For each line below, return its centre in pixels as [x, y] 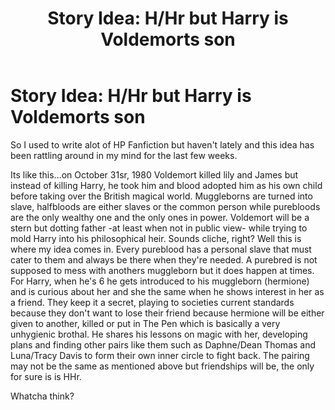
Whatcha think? [42, 396]
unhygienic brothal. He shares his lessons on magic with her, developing [159, 334]
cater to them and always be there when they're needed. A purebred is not [164, 259]
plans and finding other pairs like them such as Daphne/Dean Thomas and [163, 344]
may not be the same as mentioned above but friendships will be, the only [162, 366]
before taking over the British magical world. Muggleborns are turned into [161, 196]
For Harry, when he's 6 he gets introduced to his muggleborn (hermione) [160, 281]
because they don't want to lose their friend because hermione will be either [167, 313]
